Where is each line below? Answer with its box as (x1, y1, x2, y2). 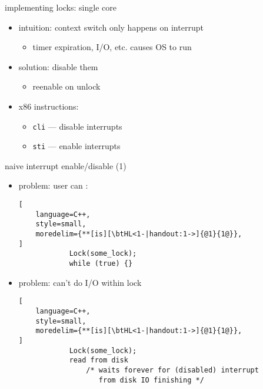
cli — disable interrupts (32, 120, 122, 132)
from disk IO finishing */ (98, 375, 204, 384)
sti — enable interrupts (32, 140, 121, 152)
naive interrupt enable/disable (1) (5, 159, 126, 172)
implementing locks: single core (5, 1, 116, 13)
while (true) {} (69, 259, 133, 268)
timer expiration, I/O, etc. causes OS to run (32, 41, 192, 53)
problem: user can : (18, 179, 88, 192)
